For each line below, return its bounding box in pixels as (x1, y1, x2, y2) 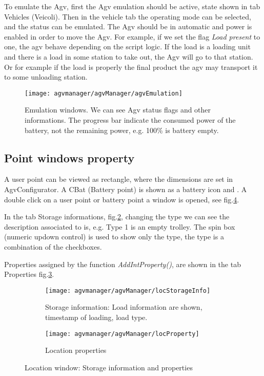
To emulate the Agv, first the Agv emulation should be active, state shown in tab (4, 1, 260, 11)
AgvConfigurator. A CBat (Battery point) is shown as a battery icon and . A (4, 183, 247, 194)
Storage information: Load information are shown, (45, 302, 202, 312)
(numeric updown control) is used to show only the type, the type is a (4, 231, 224, 242)
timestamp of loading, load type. (45, 311, 148, 322)
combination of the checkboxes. (4, 241, 102, 252)
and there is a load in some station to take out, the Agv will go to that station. (4, 51, 253, 62)
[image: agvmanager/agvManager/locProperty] (45, 330, 199, 337)
